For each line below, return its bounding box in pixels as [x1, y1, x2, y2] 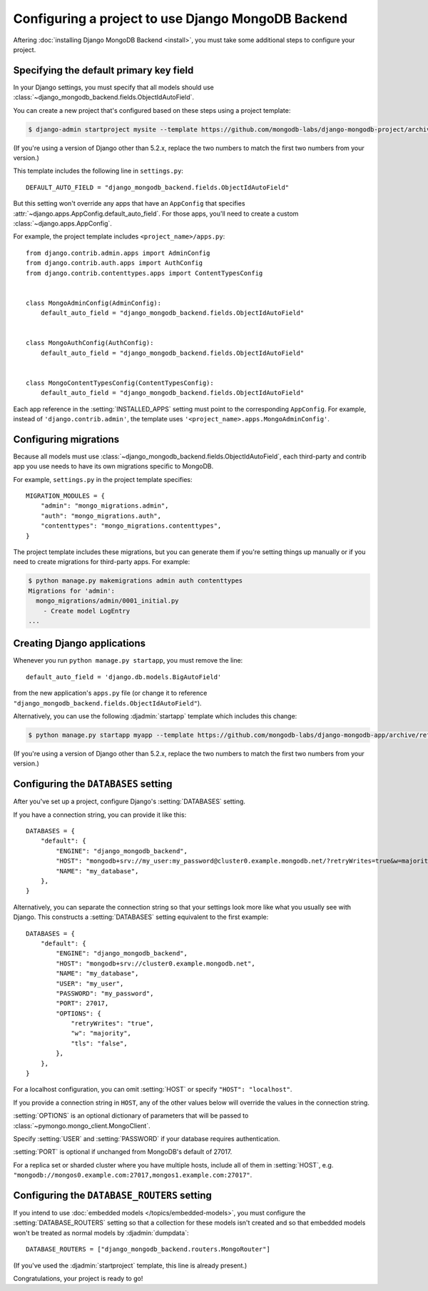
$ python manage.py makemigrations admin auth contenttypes [28, 577, 243, 585]
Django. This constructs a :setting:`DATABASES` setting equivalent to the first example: [13, 913, 269, 921]
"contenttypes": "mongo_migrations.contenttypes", [40, 522, 222, 530]
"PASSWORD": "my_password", [56, 989, 154, 998]
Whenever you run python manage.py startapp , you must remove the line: [13, 656, 243, 665]
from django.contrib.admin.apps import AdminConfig [26, 248, 210, 257]
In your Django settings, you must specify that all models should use [13, 83, 214, 91]
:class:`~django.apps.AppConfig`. [13, 218, 112, 228]
